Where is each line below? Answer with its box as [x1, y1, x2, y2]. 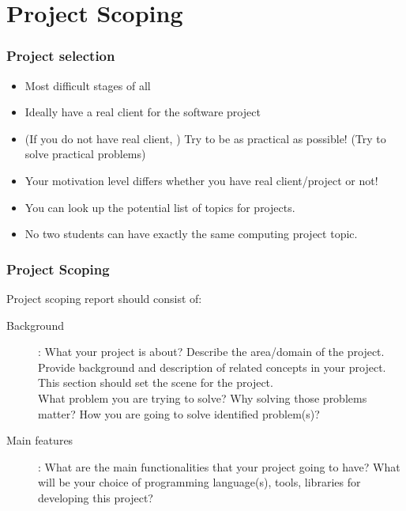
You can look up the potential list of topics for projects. [24, 199, 295, 215]
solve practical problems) [24, 146, 146, 162]
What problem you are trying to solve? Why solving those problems [38, 389, 367, 406]
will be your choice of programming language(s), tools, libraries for [38, 474, 361, 490]
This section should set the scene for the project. [38, 374, 273, 391]
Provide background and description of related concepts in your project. [38, 358, 386, 375]
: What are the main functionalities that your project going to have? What [38, 458, 400, 475]
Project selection [6, 46, 115, 66]
